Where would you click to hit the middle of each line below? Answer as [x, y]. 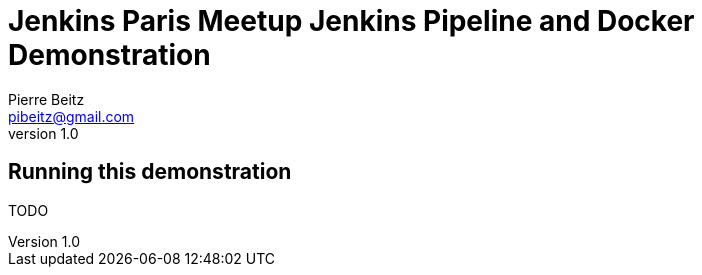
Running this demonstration [150, 172]
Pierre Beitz [46, 99]
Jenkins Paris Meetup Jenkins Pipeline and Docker [351, 21]
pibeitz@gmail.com [71, 116]
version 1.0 [43, 133]
